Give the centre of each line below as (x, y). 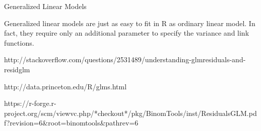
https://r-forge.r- (30, 103)
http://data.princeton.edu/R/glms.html (66, 86)
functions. (19, 42)
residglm (17, 69)
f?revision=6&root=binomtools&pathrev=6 (71, 123)
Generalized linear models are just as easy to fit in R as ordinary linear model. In (130, 23)
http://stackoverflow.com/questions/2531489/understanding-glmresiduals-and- (125, 59)
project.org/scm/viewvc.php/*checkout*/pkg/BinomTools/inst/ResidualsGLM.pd (130, 113)
